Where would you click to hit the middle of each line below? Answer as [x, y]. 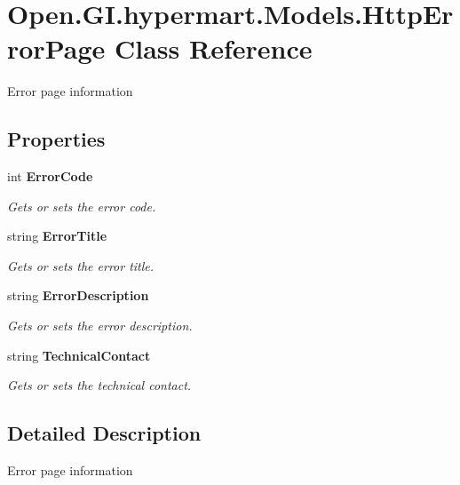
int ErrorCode [50, 176]
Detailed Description [104, 433]
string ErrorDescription [78, 295]
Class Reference [213, 48]
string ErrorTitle [57, 236]
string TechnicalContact [79, 355]
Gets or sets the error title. [81, 265]
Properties [56, 139]
